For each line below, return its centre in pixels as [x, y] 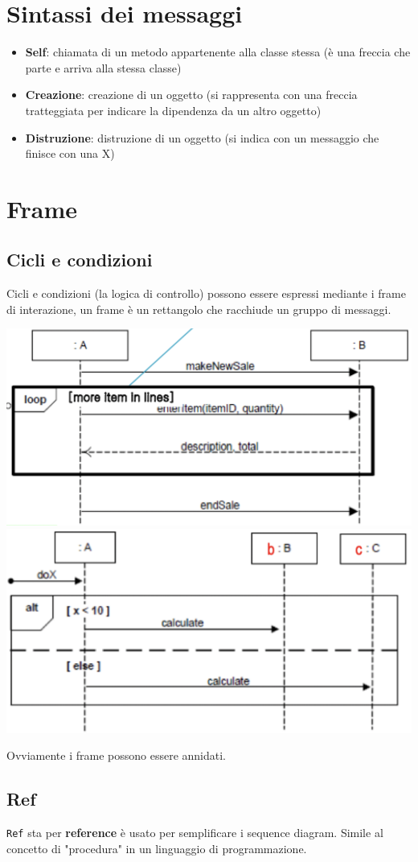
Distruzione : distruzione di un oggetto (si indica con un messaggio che [202, 137]
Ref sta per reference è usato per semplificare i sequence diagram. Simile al [195, 833]
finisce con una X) [70, 153]
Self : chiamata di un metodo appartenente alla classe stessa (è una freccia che [218, 52]
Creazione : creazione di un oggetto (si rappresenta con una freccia [191, 95]
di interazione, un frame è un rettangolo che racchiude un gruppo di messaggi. [199, 309]
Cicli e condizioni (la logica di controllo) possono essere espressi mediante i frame [206, 293]
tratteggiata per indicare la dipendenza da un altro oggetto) [173, 110]
